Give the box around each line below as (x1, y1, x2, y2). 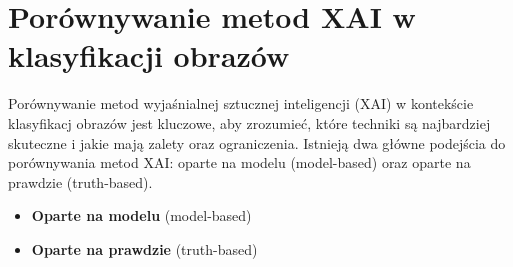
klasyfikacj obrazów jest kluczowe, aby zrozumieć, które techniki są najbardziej (8, 112, 491, 133)
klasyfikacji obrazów (8, 35, 290, 76)
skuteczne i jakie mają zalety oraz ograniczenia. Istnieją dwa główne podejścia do (8, 132, 506, 153)
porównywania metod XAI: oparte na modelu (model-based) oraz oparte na (8, 152, 471, 173)
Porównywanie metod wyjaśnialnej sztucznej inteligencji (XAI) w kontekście (8, 93, 474, 114)
